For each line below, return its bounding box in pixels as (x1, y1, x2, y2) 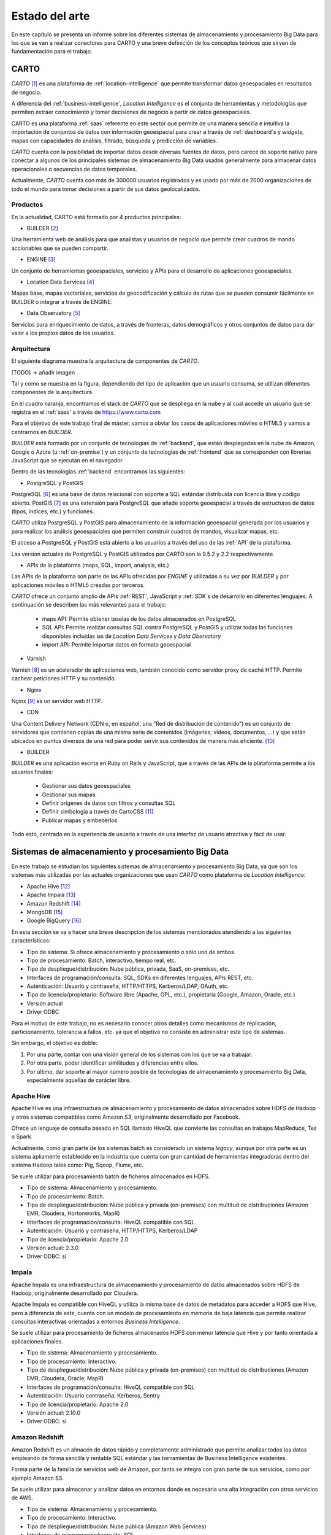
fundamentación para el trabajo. (11, 48, 93, 55)
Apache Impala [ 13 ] (26, 891, 76, 899)
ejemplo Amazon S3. (11, 1474, 64, 1482)
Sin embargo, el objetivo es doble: (11, 1040, 98, 1047)
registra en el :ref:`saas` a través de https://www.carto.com (11, 408, 161, 416)
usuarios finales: (11, 768, 53, 775)
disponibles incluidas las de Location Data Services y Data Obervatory (42, 632, 221, 640)
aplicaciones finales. (11, 1337, 64, 1345)
